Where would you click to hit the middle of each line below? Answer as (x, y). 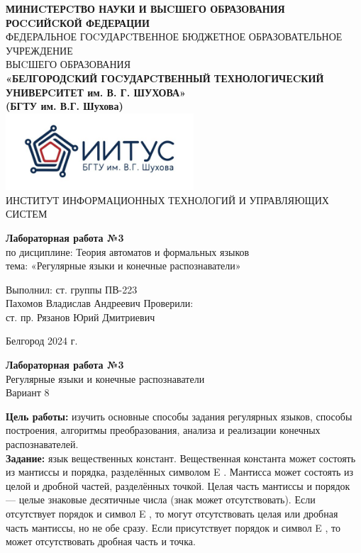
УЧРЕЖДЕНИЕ (39, 50)
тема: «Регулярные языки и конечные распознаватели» (123, 266)
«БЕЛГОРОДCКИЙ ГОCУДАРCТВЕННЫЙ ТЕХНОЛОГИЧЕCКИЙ (165, 78)
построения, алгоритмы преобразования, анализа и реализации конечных (163, 430)
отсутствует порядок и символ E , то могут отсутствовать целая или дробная (172, 513)
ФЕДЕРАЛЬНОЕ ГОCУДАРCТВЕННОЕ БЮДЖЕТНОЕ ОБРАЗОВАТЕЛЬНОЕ (174, 37)
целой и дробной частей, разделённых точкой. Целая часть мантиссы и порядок (178, 485)
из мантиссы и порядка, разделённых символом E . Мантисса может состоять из (180, 472)
